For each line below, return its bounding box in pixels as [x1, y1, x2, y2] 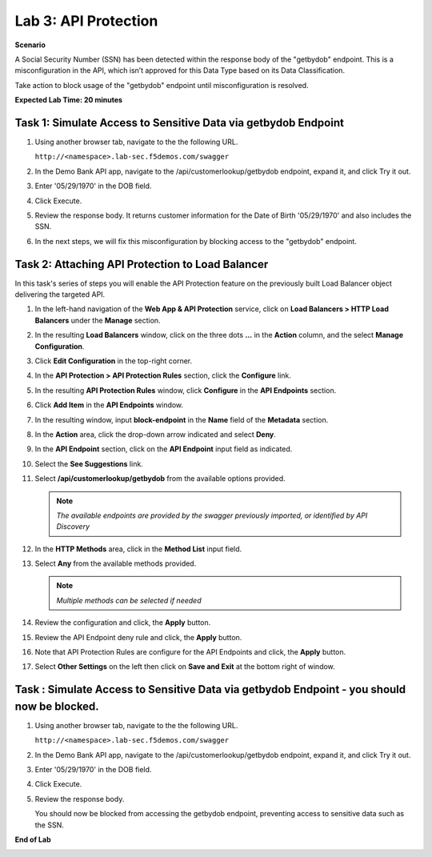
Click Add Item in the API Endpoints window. [34, 400, 184, 410]
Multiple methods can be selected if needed [56, 595, 202, 605]
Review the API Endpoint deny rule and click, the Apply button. [34, 632, 242, 642]
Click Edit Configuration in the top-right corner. [34, 356, 193, 366]
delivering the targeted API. [14, 290, 106, 299]
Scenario [14, 40, 46, 50]
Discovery [56, 522, 90, 531]
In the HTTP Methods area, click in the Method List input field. [34, 544, 242, 554]
